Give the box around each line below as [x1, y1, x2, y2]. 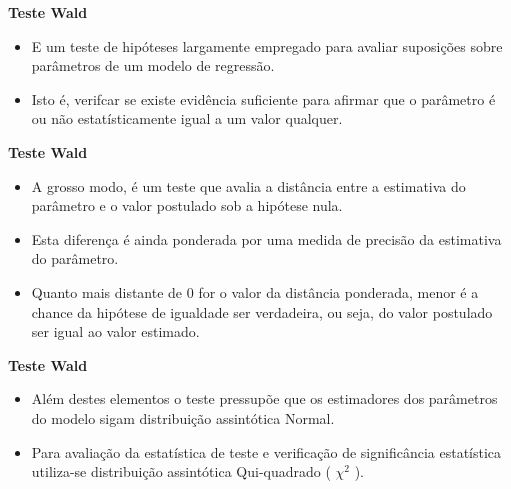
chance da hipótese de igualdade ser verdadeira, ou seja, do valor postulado [31, 301, 493, 322]
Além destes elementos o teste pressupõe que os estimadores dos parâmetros [31, 388, 498, 409]
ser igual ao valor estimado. [31, 321, 200, 342]
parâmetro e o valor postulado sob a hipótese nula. [31, 195, 343, 216]
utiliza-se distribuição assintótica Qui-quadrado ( [31, 461, 331, 482]
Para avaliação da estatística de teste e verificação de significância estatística [31, 441, 502, 462]
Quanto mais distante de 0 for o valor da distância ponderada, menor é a [31, 281, 479, 302]
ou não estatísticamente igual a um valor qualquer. [31, 108, 343, 129]
